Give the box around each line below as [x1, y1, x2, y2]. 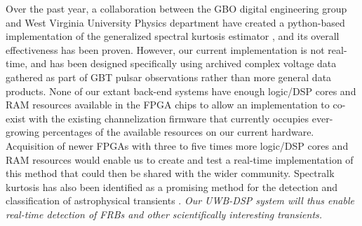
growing [6, 125, 39, 139]
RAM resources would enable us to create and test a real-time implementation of [6, 152, 354, 167]
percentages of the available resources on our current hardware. [42, 125, 314, 139]
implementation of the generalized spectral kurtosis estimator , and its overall [6, 29, 340, 43]
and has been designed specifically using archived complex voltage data [30, 56, 337, 71]
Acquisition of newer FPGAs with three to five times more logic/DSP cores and [6, 138, 349, 153]
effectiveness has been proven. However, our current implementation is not [6, 42, 325, 57]
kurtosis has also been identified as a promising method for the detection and [6, 179, 338, 194]
